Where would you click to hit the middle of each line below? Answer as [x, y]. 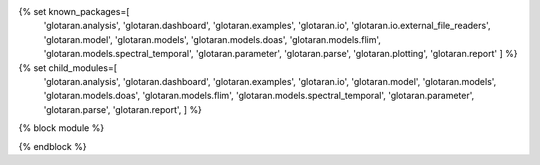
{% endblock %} [52, 146]
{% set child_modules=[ [68, 67]
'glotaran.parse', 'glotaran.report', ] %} [122, 109]
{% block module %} [61, 128]
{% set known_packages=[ [74, 11]
